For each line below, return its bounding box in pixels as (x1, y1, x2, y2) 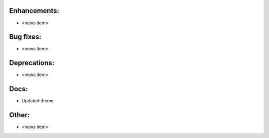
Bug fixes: (9, 33, 42, 41)
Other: (9, 111, 30, 119)
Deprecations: (9, 59, 55, 67)
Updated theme (21, 98, 54, 104)
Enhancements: (9, 6, 60, 15)
